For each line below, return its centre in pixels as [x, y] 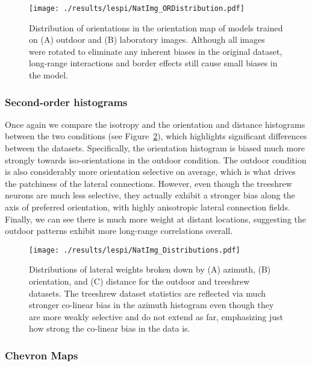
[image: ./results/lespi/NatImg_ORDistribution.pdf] [137, 8]
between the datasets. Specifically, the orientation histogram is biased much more [155, 148]
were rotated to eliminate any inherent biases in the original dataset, [156, 51]
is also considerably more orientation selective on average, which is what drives [150, 172]
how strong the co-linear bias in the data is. [110, 328]
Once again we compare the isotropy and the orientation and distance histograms [155, 124]
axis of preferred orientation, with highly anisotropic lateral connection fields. [148, 207]
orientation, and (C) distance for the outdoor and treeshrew [139, 281]
